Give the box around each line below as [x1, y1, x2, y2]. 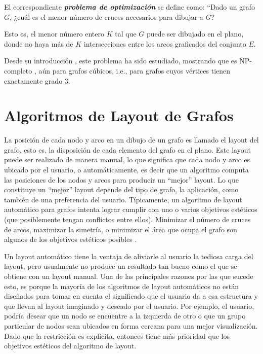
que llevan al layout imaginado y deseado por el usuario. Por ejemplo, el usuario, [4, 300, 254, 311]
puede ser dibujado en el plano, [146, 28, 244, 39]
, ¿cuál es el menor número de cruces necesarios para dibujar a [10, 11, 203, 22]
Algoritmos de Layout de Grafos [4, 105, 234, 126]
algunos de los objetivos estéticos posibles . [4, 234, 137, 244]
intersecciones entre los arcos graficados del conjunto [83, 38, 246, 49]
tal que [115, 28, 137, 39]
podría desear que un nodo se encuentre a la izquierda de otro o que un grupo [4, 310, 246, 321]
